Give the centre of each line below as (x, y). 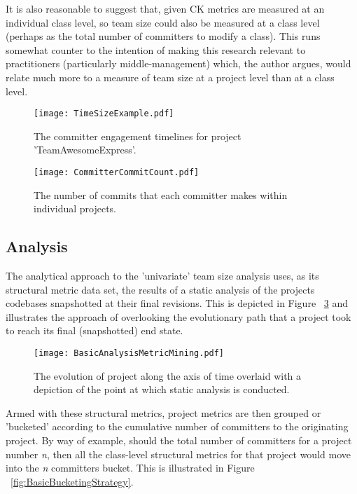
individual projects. (75, 208)
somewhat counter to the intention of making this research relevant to (156, 49)
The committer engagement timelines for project (138, 136)
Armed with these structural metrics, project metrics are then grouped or (163, 412)
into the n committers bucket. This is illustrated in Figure (130, 468)
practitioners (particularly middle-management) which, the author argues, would (178, 63)
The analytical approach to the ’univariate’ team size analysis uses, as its (162, 276)
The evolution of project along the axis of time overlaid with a (168, 375)
